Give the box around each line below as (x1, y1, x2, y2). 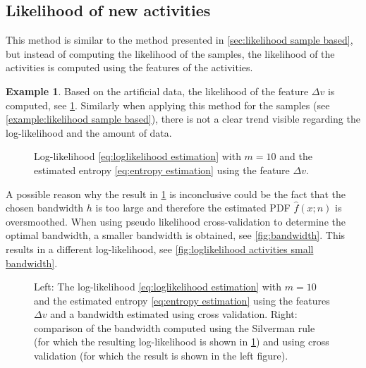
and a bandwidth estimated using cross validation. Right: (50, 307, 298, 321)
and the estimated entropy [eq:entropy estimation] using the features (34, 293, 330, 307)
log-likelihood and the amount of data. (6, 125, 172, 140)
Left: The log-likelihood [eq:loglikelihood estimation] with (34, 279, 282, 294)
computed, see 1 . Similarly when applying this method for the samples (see (6, 97, 330, 112)
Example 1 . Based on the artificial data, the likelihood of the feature (6, 83, 309, 98)
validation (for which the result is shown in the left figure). (34, 348, 288, 363)
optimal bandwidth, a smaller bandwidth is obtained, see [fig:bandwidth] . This (6, 228, 346, 243)
